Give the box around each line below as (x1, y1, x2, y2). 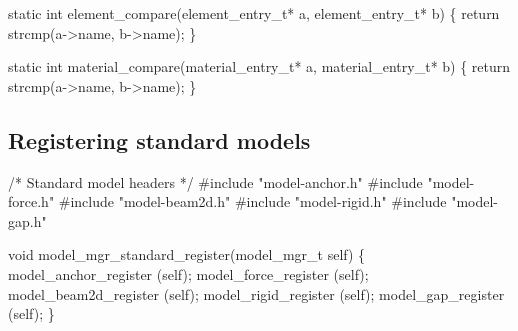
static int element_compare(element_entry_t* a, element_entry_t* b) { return (8, 3, 500, 23)
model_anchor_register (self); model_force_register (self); (8, 263, 369, 284)
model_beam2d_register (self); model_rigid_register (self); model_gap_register (8, 283, 505, 304)
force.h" (8, 191, 55, 212)
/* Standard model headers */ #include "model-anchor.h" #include (8, 171, 423, 192)
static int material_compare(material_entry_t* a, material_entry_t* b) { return (8, 56, 511, 77)
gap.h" (8, 210, 47, 231)
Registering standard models (8, 124, 311, 155)
